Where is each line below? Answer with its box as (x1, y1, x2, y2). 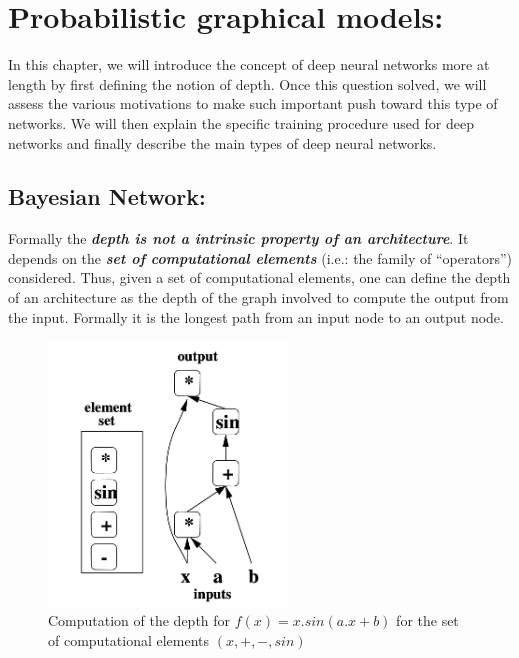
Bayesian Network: (8, 181, 206, 212)
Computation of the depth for (48, 610, 231, 631)
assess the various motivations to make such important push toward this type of (8, 93, 498, 114)
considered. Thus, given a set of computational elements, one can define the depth (8, 267, 511, 288)
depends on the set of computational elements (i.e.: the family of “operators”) (8, 247, 512, 268)
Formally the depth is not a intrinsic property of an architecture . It (8, 228, 469, 249)
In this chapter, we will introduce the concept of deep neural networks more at (8, 54, 490, 75)
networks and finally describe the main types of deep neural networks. (8, 132, 437, 153)
